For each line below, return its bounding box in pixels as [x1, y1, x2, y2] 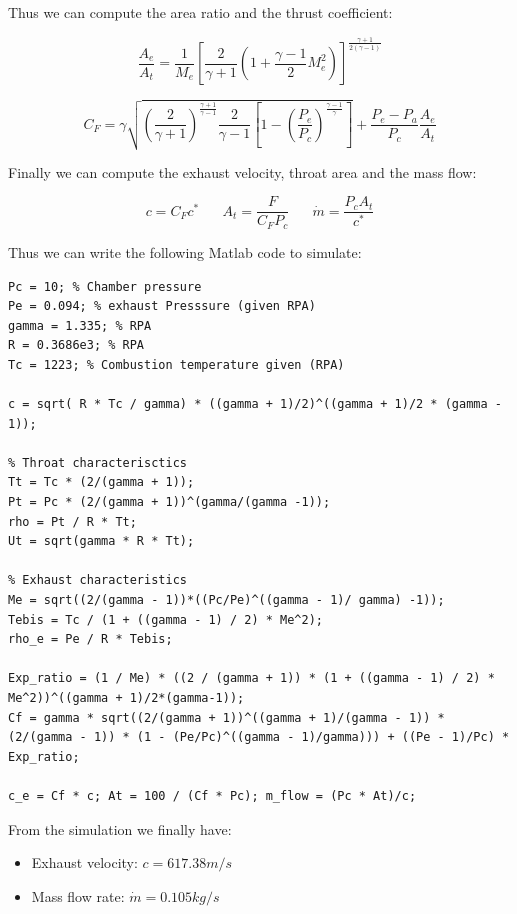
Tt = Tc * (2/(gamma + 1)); [8, 475, 195, 490]
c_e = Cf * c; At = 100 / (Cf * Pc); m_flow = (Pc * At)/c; [8, 788, 417, 803]
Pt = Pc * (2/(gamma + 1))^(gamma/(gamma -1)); [8, 495, 331, 510]
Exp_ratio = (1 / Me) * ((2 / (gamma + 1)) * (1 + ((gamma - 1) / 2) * [8, 671, 495, 686]
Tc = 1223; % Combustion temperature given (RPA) [8, 357, 345, 372]
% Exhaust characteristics [8, 573, 187, 588]
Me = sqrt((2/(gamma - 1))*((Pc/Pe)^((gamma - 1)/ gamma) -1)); [8, 593, 445, 608]
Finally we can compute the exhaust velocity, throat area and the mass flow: [8, 161, 477, 182]
